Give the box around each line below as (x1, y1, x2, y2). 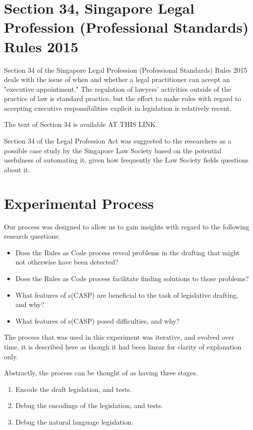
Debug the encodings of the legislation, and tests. (15, 400, 163, 410)
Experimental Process (4, 193, 154, 213)
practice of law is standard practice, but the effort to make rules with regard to (4, 93, 241, 103)
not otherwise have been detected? (15, 257, 119, 267)
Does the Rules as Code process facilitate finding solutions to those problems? (15, 273, 249, 283)
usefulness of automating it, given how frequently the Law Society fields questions (4, 155, 249, 165)
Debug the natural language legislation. (15, 416, 133, 427)
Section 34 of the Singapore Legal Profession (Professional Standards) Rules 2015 (4, 64, 248, 75)
